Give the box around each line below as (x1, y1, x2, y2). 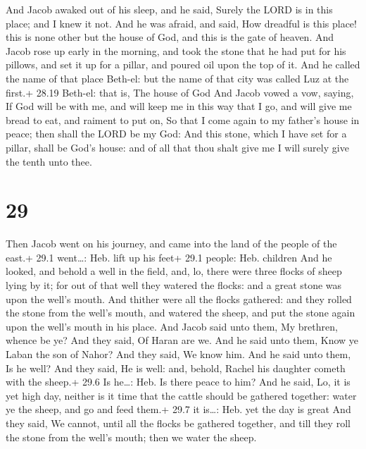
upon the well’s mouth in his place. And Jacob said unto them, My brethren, (6, 319, 338, 333)
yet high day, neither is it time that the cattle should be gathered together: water (6, 388, 357, 402)
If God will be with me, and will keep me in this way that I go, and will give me (6, 99, 352, 113)
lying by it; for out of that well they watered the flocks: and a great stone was (6, 278, 342, 293)
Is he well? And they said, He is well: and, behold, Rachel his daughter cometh (6, 360, 346, 375)
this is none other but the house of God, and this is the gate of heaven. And (6, 30, 334, 44)
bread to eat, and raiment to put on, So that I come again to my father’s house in (6, 112, 360, 127)
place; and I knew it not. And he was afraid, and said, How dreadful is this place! (6, 16, 357, 30)
